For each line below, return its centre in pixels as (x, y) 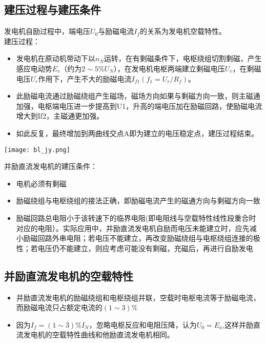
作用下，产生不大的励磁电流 (85, 78)
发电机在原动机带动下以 (56, 58)
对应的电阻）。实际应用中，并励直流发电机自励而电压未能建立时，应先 (133, 228)
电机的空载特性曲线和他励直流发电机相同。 (102, 335)
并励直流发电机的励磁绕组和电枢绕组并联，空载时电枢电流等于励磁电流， (138, 297)
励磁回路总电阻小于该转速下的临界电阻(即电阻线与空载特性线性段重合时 (136, 217)
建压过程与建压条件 (53, 9)
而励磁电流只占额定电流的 (59, 307)
